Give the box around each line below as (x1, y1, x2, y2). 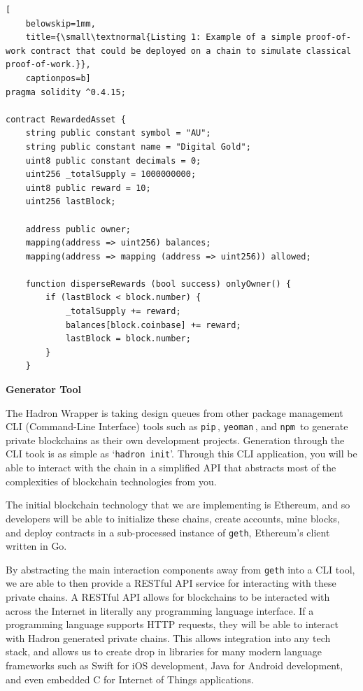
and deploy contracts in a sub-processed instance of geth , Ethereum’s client (6, 525, 330, 539)
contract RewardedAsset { (6, 114, 126, 124)
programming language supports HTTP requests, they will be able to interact (6, 617, 339, 632)
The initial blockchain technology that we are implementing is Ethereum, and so (6, 497, 350, 512)
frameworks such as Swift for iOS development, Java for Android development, (6, 657, 343, 672)
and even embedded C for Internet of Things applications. (6, 671, 254, 686)
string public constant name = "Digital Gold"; (25, 141, 251, 152)
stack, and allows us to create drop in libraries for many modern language (6, 644, 322, 659)
